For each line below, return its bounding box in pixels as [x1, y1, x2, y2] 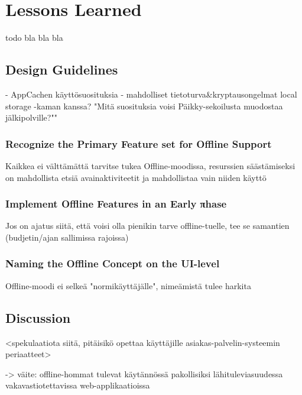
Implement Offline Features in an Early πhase [5, 196, 227, 211]
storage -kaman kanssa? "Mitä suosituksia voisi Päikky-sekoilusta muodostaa [5, 99, 283, 112]
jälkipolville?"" [5, 111, 57, 124]
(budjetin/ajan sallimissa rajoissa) [5, 231, 129, 243]
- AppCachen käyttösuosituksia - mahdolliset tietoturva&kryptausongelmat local [5, 88, 297, 100]
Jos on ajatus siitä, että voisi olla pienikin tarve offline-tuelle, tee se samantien [5, 219, 290, 232]
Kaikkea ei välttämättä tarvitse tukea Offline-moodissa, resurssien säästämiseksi [5, 159, 295, 171]
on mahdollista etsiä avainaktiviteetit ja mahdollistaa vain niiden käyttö [5, 171, 267, 183]
